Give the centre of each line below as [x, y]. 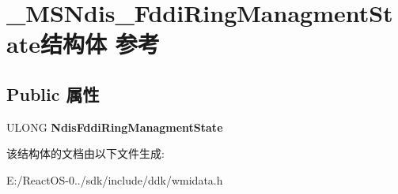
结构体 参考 [100, 44]
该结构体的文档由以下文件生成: [85, 153]
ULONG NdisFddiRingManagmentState [115, 127]
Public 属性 [53, 93]
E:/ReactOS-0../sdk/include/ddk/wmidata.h [115, 179]
